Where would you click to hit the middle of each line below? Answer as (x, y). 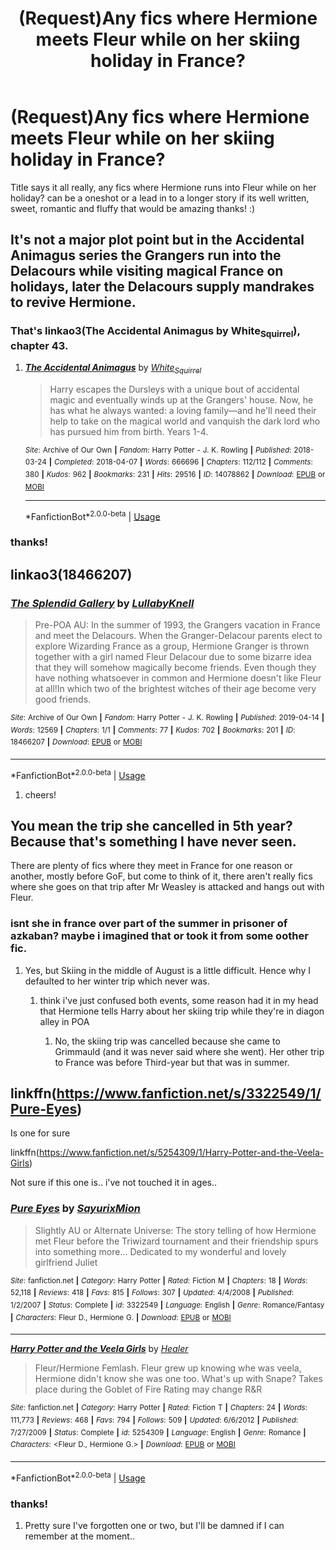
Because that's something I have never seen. (153, 841)
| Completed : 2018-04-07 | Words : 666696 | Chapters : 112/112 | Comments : (180, 462)
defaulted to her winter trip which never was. (117, 981)
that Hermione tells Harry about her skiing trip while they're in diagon (182, 1011)
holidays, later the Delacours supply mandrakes (162, 287)
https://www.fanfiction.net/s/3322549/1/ (189, 1093)
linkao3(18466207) (71, 574)
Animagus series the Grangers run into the (146, 255)
